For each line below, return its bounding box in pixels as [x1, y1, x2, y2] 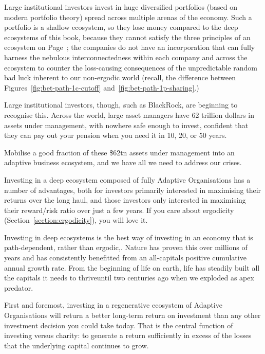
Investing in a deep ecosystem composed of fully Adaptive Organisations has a [4, 174, 251, 185]
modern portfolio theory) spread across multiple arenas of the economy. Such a [4, 11, 252, 22]
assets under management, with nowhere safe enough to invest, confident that [4, 119, 249, 130]
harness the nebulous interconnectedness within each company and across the [4, 51, 248, 62]
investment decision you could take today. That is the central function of [4, 320, 233, 330]
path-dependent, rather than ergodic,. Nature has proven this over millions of [4, 242, 248, 253]
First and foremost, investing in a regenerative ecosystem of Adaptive [4, 299, 222, 310]
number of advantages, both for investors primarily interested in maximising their [4, 184, 261, 195]
